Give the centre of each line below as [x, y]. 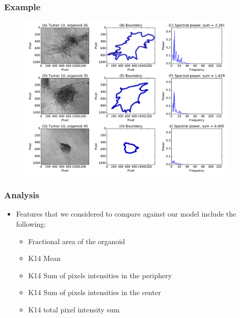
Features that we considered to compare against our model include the [126, 214]
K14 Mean [44, 258]
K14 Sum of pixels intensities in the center [95, 292]
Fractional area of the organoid [77, 241]
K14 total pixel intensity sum [74, 309]
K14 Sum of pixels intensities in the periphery [100, 275]
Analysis [22, 195]
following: [31, 223]
